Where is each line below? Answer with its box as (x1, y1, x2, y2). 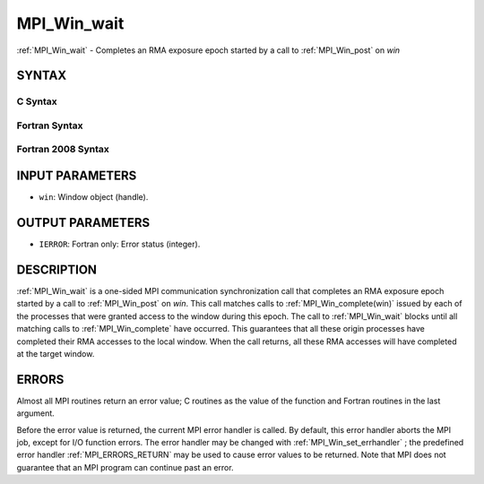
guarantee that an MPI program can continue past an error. (16, 462, 234, 472)
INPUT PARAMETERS (16, 169, 137, 184)
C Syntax (16, 95, 57, 108)
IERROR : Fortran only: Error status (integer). (39, 238, 201, 250)
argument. (16, 408, 56, 419)
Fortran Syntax (16, 119, 83, 132)
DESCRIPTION (16, 262, 98, 277)
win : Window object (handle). (39, 192, 149, 203)
